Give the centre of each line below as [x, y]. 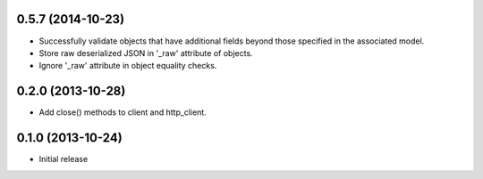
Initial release [64, 159]
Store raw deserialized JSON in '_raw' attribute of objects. [146, 53]
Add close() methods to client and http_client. [123, 112]
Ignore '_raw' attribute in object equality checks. [128, 66]
